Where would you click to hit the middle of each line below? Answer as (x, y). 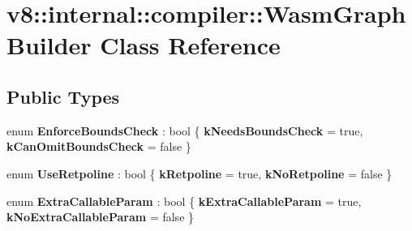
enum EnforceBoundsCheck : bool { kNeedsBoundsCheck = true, (185, 130)
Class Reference (190, 45)
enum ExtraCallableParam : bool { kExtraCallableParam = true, (184, 201)
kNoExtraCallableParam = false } (101, 217)
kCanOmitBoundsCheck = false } (99, 146)
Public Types (63, 96)
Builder (49, 45)
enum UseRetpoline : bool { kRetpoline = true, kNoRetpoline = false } (200, 173)
